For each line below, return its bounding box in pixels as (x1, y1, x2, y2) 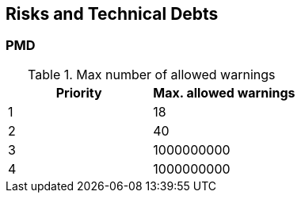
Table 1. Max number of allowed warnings (28, 66, 276, 82)
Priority (55, 84, 102, 101)
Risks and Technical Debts (6, 4, 219, 24)
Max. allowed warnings (153, 84, 295, 101)
